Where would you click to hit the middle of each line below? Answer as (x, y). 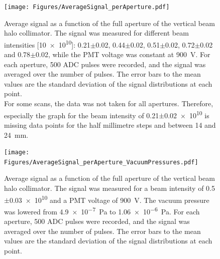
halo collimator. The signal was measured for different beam (96, 33)
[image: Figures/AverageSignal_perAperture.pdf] (87, 7)
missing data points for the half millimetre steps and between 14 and (110, 124)
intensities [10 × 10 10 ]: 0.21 (47, 44)
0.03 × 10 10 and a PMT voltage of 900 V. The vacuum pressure (109, 199)
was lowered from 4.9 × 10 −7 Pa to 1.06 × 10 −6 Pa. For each (102, 210)
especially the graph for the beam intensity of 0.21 (82, 115)
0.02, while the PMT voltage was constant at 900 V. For (123, 54)
